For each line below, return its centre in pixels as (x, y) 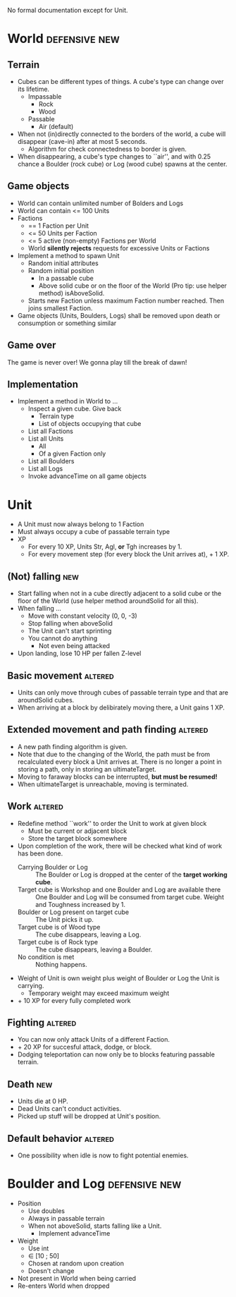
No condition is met (46, 957)
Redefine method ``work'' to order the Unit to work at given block (112, 823)
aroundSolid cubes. (46, 700)
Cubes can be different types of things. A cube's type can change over (120, 81)
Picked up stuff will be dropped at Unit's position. (89, 1116)
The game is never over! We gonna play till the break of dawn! (97, 362)
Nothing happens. (61, 964)
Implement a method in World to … (68, 401)
